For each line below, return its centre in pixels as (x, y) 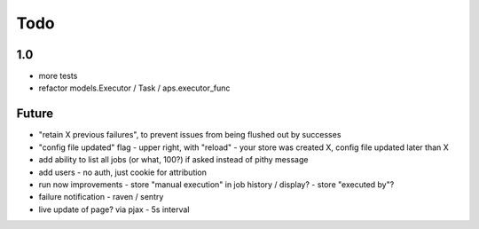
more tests (58, 76)
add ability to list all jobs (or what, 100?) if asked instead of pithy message (173, 160)
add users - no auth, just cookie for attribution (123, 172)
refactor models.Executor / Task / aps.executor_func (134, 88)
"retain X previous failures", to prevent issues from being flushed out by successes (190, 135)
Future (35, 114)
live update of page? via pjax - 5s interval (114, 209)
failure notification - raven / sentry (101, 197)
